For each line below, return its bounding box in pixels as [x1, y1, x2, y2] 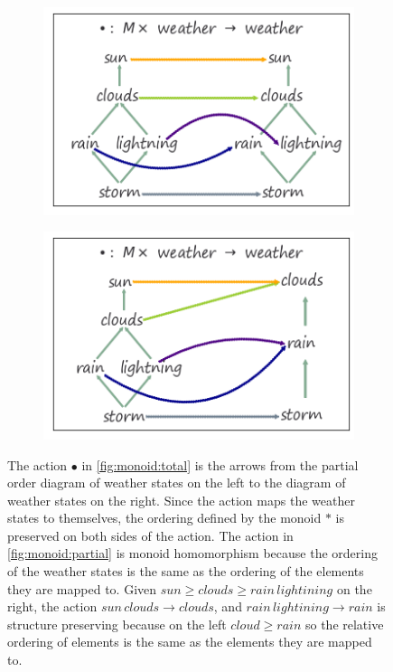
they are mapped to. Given [7, 579, 157, 598]
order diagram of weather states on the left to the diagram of [7, 473, 346, 492]
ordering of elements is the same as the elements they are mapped [7, 632, 372, 651]
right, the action [7, 597, 98, 616]
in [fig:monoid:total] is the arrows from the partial [81, 455, 359, 474]
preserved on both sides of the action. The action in [7, 525, 294, 544]
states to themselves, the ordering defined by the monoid [7, 508, 322, 527]
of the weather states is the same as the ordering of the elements [7, 562, 364, 581]
